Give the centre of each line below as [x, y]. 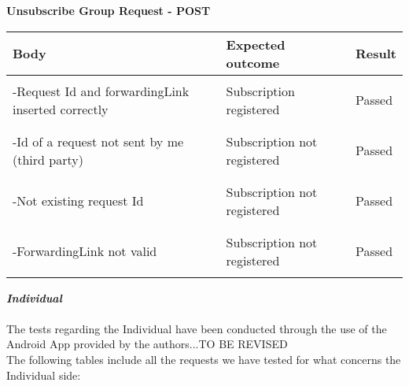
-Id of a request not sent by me [98, 141]
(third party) [48, 159]
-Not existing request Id [78, 201]
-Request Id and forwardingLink [101, 91]
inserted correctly [61, 109]
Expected [256, 44]
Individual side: [44, 375]
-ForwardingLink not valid [85, 251]
